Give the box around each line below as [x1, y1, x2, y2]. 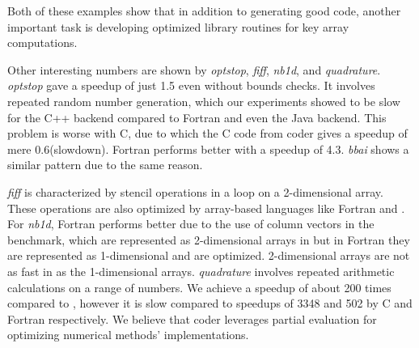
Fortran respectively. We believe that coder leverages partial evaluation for [7, 310, 377, 327]
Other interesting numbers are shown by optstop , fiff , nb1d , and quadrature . [7, 61, 381, 78]
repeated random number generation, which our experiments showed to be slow [7, 92, 400, 109]
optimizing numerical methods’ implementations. [7, 326, 249, 343]
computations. [7, 34, 78, 51]
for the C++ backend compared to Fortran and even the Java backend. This [7, 108, 387, 125]
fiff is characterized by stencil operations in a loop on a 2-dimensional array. [7, 183, 383, 200]
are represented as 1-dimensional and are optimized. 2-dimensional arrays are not [7, 247, 410, 264]
